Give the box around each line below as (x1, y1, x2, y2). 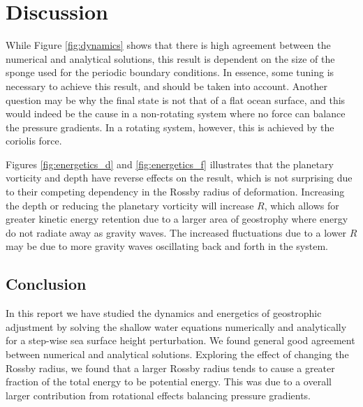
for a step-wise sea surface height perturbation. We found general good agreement (6, 333, 355, 348)
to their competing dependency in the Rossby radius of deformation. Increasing (6, 184, 345, 199)
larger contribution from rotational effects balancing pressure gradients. (6, 387, 311, 402)
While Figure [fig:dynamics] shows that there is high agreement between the (6, 38, 331, 52)
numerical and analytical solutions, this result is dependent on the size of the (6, 51, 335, 66)
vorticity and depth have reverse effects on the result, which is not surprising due (6, 170, 353, 185)
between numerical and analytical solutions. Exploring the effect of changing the (6, 347, 349, 362)
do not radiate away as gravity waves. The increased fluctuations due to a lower (6, 225, 347, 239)
